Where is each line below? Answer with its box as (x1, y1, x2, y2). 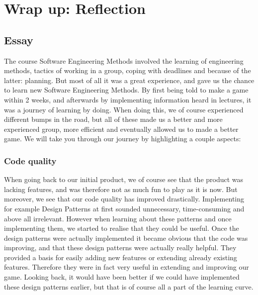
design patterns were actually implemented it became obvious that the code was (4, 232, 248, 243)
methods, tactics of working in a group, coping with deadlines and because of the (4, 65, 251, 76)
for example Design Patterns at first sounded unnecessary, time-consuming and (4, 203, 245, 213)
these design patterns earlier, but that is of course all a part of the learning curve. (4, 281, 254, 292)
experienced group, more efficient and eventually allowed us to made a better (4, 123, 239, 134)
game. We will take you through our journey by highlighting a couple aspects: (4, 133, 241, 144)
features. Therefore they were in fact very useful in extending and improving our (4, 262, 249, 272)
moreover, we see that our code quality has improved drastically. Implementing (4, 194, 245, 204)
